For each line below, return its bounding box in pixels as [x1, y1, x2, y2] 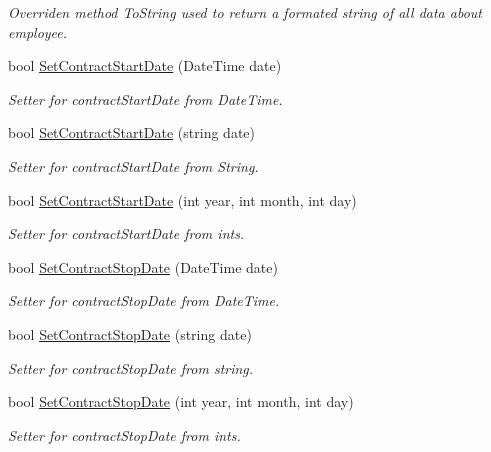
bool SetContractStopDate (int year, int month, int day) [8, 391, 354, 412]
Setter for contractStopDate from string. [8, 357, 254, 378]
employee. [8, 21, 68, 42]
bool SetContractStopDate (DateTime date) [8, 256, 278, 277]
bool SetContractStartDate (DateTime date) [8, 55, 282, 76]
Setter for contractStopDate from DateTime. [8, 290, 280, 311]
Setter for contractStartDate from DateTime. [8, 88, 283, 109]
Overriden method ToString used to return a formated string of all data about [8, 2, 482, 22]
